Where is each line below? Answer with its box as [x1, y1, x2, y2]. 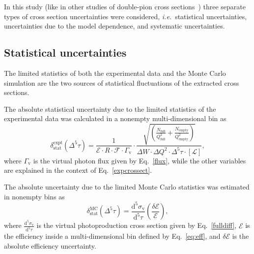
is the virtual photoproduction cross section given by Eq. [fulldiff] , [36, 220, 237, 230]
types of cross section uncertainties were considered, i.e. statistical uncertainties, [4, 11, 247, 21]
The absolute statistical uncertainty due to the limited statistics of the [4, 103, 216, 114]
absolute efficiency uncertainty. [4, 240, 96, 251]
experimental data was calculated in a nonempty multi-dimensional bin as [4, 113, 226, 124]
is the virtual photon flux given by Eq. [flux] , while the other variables [33, 155, 246, 165]
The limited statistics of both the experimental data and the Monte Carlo [4, 67, 226, 78]
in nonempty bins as [4, 191, 65, 201]
